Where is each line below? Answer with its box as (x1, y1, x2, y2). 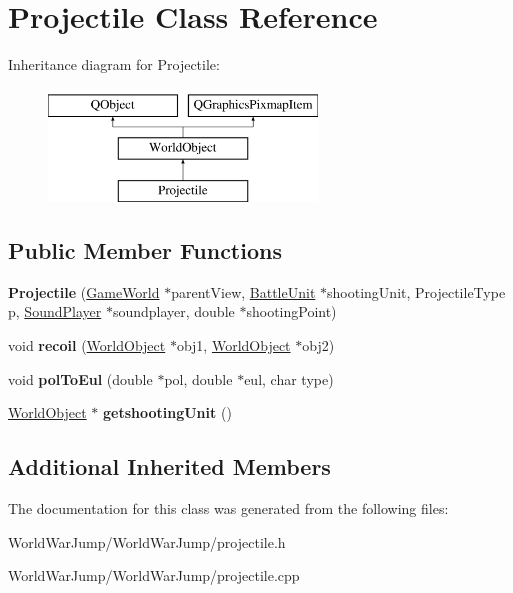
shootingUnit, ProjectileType (327, 281, 506, 302)
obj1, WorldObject (176, 335, 291, 356)
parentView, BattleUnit (171, 281, 316, 302)
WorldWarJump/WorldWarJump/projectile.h (8, 531, 286, 552)
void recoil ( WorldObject (8, 335, 166, 356)
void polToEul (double (8, 368, 153, 389)
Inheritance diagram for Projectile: (8, 54, 220, 75)
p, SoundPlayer (8, 301, 102, 322)
